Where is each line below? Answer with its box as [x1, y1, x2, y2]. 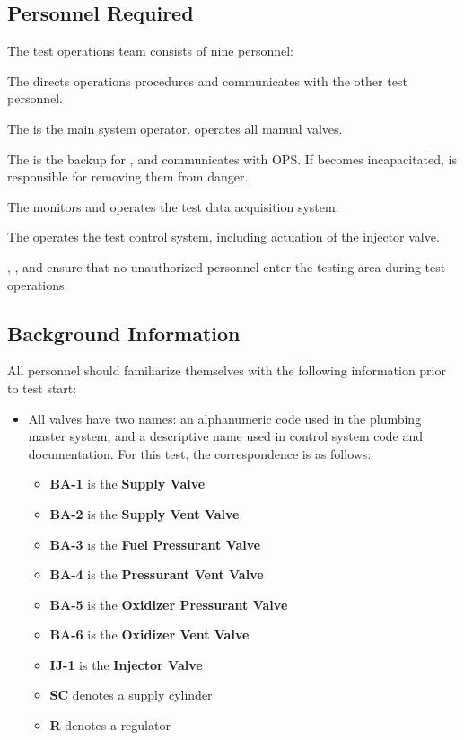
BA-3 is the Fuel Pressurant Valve [49, 534, 261, 553]
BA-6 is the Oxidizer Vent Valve [49, 625, 250, 644]
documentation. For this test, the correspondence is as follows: [28, 444, 372, 462]
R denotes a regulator [49, 716, 171, 735]
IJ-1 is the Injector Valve [49, 655, 203, 674]
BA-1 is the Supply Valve [49, 474, 206, 493]
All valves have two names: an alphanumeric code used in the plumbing [28, 409, 422, 427]
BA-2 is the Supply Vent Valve [49, 504, 240, 523]
